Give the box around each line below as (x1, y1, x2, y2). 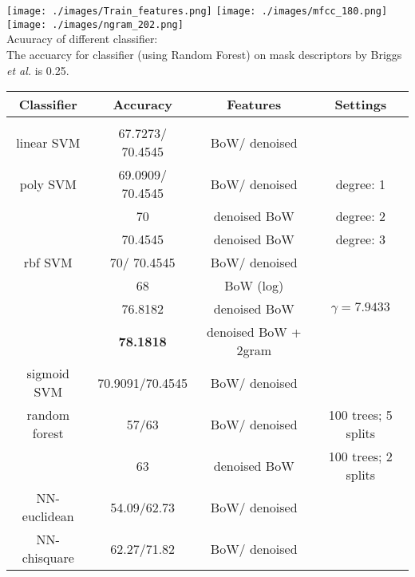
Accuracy (113, 95, 172, 114)
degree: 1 (335, 174, 385, 193)
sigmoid (26, 364, 69, 383)
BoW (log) (224, 276, 284, 295)
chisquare (22, 548, 74, 567)
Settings (334, 95, 387, 114)
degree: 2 (335, 207, 385, 226)
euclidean (22, 507, 74, 526)
